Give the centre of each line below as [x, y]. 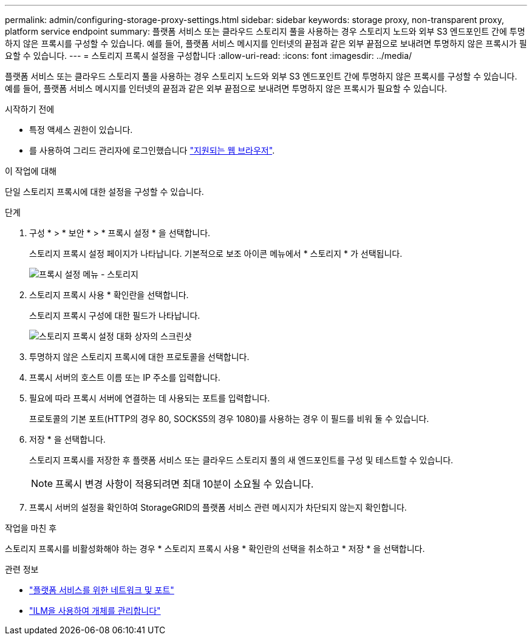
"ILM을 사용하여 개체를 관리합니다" [95, 611]
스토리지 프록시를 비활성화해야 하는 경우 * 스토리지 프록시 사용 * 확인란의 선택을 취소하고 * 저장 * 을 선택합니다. [215, 549]
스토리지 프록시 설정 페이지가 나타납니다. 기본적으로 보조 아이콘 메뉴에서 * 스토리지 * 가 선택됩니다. [216, 254]
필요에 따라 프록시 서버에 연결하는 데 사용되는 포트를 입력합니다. [150, 398]
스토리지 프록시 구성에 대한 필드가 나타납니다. [115, 315]
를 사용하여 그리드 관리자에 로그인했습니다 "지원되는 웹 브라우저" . [152, 150]
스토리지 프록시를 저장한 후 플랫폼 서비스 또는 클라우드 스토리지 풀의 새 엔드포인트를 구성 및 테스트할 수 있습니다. [241, 460]
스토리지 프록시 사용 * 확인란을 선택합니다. [109, 295]
